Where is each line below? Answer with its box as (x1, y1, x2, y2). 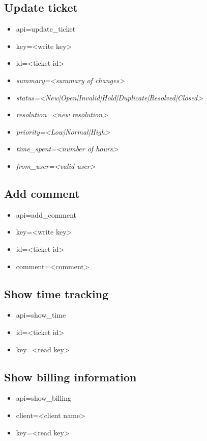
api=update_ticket (16, 23, 76, 34)
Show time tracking (4, 286, 109, 301)
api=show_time (16, 309, 66, 320)
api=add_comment (16, 209, 77, 220)
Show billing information (4, 369, 137, 384)
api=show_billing (16, 393, 72, 403)
